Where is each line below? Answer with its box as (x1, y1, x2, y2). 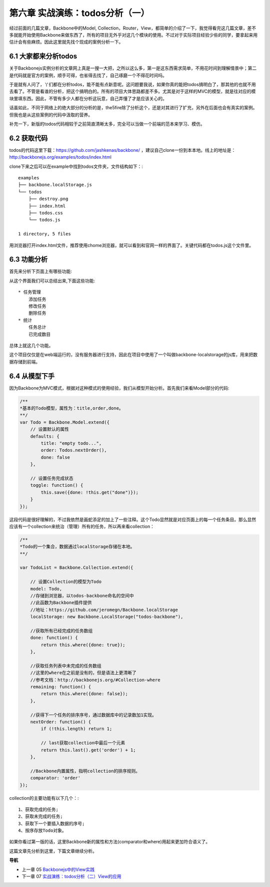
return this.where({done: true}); (40, 642, 125, 648)
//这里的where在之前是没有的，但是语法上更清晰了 (30, 670, 137, 676)
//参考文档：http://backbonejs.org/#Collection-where (30, 677, 160, 683)
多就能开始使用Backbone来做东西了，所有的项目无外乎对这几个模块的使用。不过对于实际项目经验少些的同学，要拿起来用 (9, 32, 258, 38)
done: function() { (30, 635, 78, 641)
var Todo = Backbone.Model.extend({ (19, 419, 110, 425)
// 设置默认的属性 (30, 426, 69, 432)
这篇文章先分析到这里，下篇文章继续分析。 (9, 848, 97, 854)
